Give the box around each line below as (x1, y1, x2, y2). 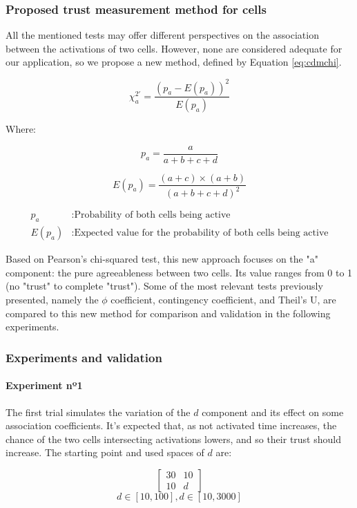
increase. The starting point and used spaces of (6, 445, 204, 460)
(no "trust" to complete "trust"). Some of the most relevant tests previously (6, 279, 323, 293)
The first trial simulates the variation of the (6, 404, 191, 419)
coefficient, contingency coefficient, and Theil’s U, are (110, 292, 336, 307)
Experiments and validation (6, 348, 162, 366)
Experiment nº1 (6, 378, 83, 393)
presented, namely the (6, 292, 99, 307)
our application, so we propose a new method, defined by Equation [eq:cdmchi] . (6, 55, 342, 69)
